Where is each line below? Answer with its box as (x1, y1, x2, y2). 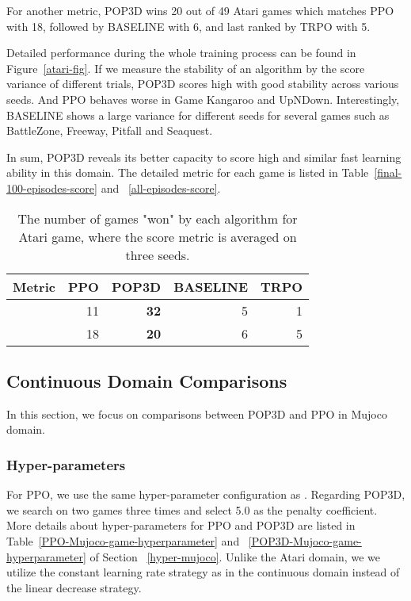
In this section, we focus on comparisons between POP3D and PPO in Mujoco (6, 405, 387, 422)
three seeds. (125, 245, 190, 264)
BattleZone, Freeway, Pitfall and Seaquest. (6, 122, 213, 139)
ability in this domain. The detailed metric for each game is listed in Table (6, 164, 369, 181)
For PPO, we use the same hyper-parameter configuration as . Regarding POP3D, (6, 486, 405, 503)
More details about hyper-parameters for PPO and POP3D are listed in (6, 517, 356, 534)
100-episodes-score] (6, 179, 97, 196)
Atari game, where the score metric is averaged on (18, 227, 297, 246)
